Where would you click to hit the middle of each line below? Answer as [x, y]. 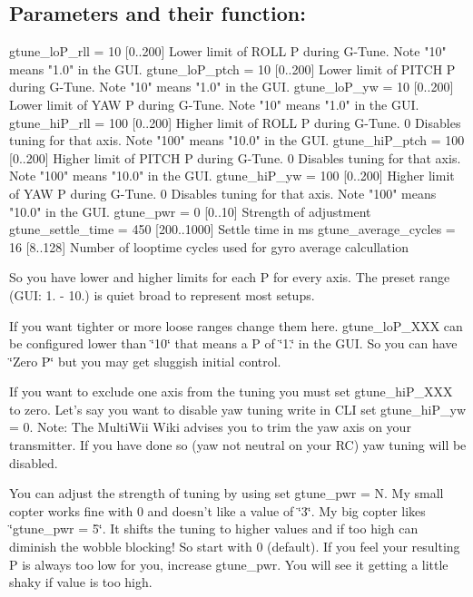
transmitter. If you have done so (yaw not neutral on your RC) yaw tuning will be [238, 445]
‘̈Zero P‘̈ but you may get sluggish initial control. [145, 361]
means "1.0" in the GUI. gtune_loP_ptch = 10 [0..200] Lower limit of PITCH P [232, 69]
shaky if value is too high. [81, 582]
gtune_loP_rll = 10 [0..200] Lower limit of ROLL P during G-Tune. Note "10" [228, 51]
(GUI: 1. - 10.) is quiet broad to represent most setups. [162, 294]
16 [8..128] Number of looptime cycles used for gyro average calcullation [209, 246]
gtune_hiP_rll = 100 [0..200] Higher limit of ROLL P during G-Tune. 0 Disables [235, 122]
